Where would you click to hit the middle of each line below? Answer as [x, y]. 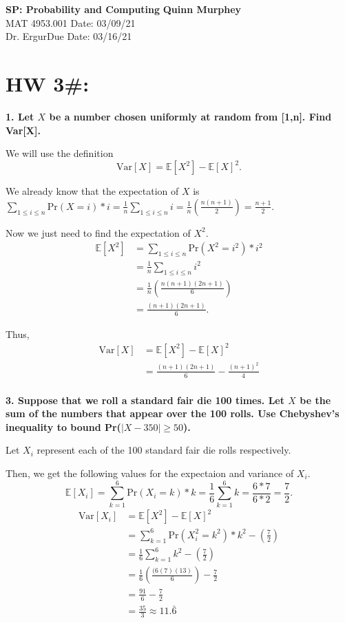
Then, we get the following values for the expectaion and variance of [150, 473]
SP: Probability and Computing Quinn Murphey [124, 9]
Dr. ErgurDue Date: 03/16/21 [69, 36]
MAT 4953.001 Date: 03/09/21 [71, 22]
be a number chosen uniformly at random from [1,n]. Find [190, 116]
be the [315, 400]
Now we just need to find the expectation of [98, 232]
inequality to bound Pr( [63, 426]
